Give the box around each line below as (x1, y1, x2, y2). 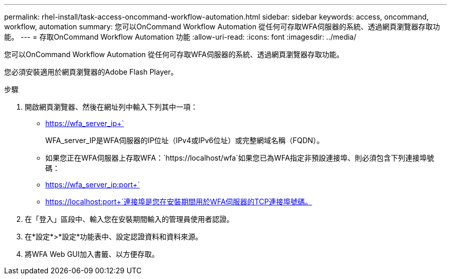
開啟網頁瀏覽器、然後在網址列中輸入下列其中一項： (25, 102, 198, 111)
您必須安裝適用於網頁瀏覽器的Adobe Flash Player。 (4, 67, 178, 76)
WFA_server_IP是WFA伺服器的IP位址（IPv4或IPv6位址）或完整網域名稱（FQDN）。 (45, 136, 324, 145)
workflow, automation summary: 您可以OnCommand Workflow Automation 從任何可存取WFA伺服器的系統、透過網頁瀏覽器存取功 (4, 22, 440, 31)
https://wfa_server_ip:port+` (45, 180, 140, 189)
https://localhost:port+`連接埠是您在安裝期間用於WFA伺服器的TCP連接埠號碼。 (45, 197, 313, 206)
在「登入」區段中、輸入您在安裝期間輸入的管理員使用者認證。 (25, 215, 234, 223)
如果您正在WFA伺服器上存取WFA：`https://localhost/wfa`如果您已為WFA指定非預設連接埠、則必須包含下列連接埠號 (45, 153, 435, 162)
